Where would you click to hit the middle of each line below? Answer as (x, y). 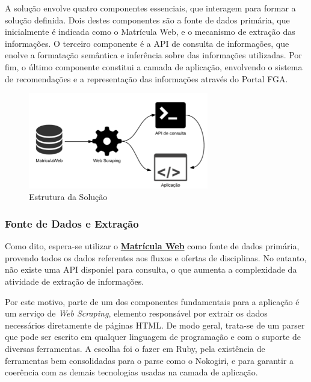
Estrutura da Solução (68, 197)
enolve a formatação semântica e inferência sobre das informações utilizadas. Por (153, 55)
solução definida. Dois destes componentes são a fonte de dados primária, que (147, 20)
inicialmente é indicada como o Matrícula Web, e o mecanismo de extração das (150, 32)
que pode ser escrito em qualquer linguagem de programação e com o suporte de (153, 337)
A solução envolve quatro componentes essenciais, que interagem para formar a (150, 8)
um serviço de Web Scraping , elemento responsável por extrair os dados (136, 313)
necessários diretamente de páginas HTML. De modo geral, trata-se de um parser (155, 325)
